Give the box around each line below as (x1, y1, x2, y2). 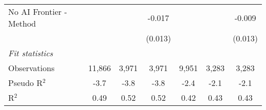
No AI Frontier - (8, 6, 67, 17)
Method (8, 17, 36, 29)
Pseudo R (8, 77, 43, 89)
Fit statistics (8, 47, 53, 59)
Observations (8, 62, 55, 74)
